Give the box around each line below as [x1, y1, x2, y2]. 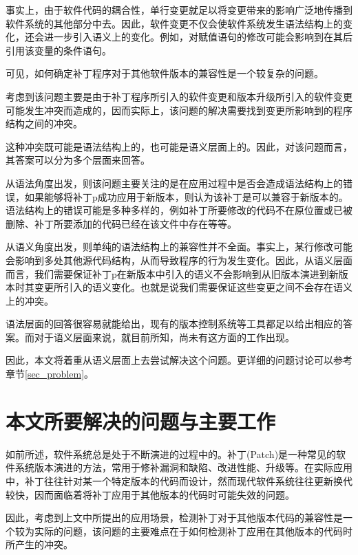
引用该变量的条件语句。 [6, 43, 112, 57]
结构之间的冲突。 [6, 116, 83, 131]
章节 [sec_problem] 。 [6, 367, 94, 381]
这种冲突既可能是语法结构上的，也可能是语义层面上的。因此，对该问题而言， [6, 139, 352, 153]
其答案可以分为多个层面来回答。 [6, 153, 150, 167]
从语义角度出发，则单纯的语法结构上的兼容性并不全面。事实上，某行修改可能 [6, 239, 352, 254]
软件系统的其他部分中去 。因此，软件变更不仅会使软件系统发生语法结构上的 [6, 16, 343, 30]
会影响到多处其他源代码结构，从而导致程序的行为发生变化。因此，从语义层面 [6, 252, 352, 267]
